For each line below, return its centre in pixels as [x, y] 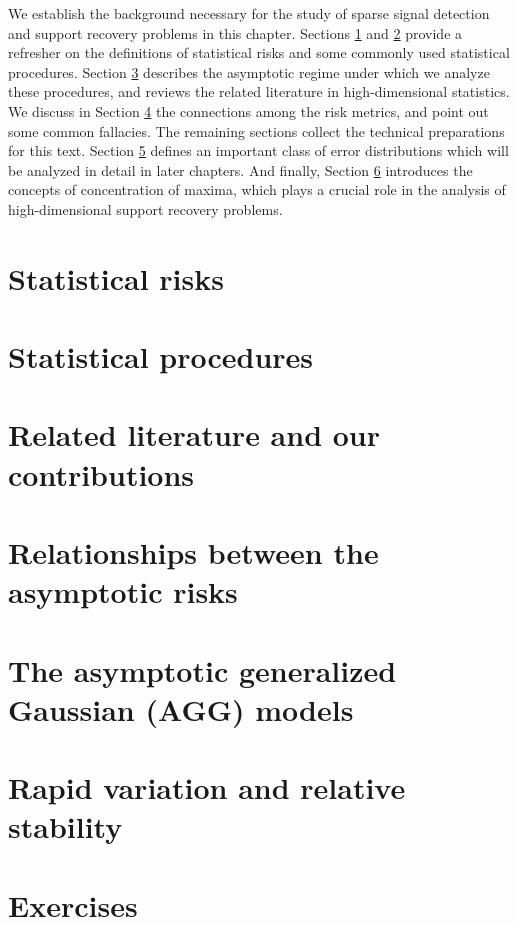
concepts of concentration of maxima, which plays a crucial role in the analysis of [257, 189]
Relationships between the [193, 552]
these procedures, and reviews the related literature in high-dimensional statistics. [259, 91]
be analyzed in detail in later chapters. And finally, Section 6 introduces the [240, 169]
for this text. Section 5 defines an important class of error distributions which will [258, 150]
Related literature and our [194, 434]
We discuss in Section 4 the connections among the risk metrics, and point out [248, 110]
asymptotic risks [123, 591]
